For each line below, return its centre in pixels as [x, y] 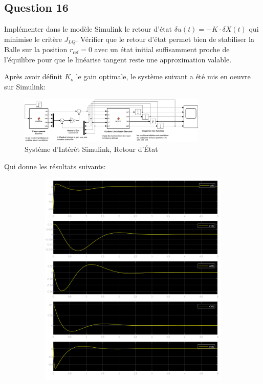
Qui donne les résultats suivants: [55, 166]
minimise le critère [33, 39]
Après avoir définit [33, 76]
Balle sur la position [36, 49]
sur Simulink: [25, 87]
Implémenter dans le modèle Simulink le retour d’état [88, 29]
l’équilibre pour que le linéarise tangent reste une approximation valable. [118, 59]
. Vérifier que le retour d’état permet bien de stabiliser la [165, 39]
